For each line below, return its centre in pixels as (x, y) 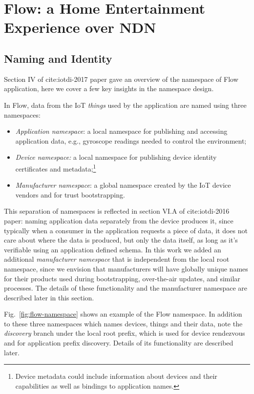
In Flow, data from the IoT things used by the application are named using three (125, 105)
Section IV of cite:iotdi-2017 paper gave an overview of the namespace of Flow (121, 79)
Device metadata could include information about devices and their (116, 376)
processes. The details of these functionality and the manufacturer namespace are (126, 288)
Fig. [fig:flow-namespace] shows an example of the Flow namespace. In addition (123, 314)
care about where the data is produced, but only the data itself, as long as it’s (121, 240)
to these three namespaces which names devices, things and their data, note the (123, 323)
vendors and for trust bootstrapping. (70, 194)
